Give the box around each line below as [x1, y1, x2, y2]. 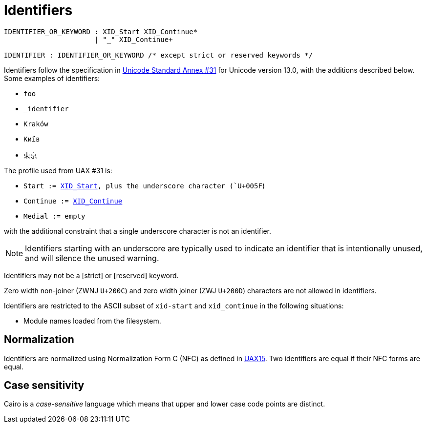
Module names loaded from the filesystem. [23, 316, 161, 325]
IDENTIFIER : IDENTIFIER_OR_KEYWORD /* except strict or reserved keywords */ [4, 51, 313, 59]
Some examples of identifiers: [4, 74, 100, 82]
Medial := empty [23, 212, 85, 220]
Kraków [23, 120, 48, 128]
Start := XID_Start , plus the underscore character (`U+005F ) [23, 181, 265, 190]
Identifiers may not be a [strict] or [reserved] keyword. [4, 271, 179, 280]
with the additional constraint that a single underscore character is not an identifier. [4, 226, 271, 235]
